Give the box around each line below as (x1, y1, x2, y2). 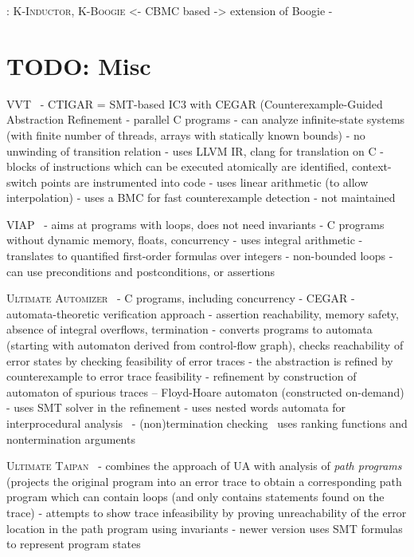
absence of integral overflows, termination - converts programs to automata (6, 321, 373, 338)
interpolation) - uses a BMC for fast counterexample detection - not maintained (6, 189, 396, 206)
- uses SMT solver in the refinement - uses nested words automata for (6, 399, 346, 416)
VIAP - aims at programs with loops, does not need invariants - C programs (6, 215, 385, 232)
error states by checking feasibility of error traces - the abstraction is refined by (6, 352, 393, 369)
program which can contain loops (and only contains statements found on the (6, 488, 385, 505)
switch (6, 173, 37, 190)
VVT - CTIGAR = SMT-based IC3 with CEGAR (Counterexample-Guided (6, 95, 383, 112)
